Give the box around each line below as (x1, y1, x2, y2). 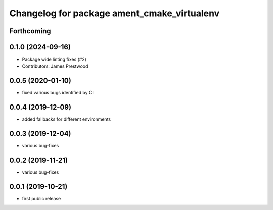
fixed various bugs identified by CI (22, 90, 94, 96)
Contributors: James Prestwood (22, 63, 88, 69)
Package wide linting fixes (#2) (22, 56, 87, 63)
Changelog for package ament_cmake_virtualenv (9, 8, 220, 19)
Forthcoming (9, 27, 51, 35)
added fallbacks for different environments (22, 116, 111, 122)
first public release (22, 196, 61, 201)
